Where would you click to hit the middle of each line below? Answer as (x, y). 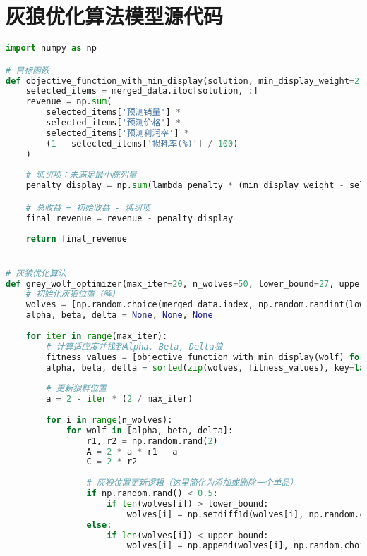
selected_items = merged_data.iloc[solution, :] (142, 91)
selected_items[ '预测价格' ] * (114, 123)
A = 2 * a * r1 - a (132, 451)
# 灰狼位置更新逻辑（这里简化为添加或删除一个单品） (192, 483)
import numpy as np (51, 48)
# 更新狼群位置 (76, 389)
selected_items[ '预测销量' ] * (114, 112)
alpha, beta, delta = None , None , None (119, 315)
